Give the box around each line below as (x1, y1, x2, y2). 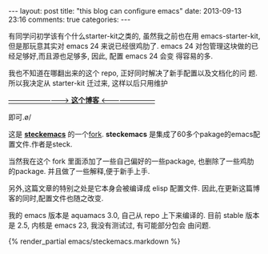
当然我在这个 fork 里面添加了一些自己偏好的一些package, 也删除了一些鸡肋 (8, 156, 254, 166)
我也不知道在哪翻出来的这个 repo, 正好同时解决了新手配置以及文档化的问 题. (8, 68, 258, 78)
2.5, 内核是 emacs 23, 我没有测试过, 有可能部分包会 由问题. (17, 220, 211, 230)
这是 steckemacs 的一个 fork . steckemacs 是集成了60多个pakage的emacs (8, 130, 254, 139)
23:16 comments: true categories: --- (8, 14, 131, 24)
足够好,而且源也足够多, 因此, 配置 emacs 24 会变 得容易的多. (14, 51, 214, 61)
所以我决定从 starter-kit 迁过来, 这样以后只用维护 (8, 79, 168, 87)
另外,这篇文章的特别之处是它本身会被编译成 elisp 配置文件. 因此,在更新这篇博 (8, 183, 260, 193)
